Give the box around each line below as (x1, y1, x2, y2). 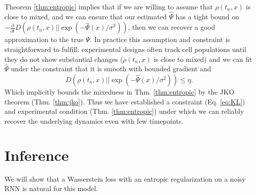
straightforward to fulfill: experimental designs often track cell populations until (4, 44, 247, 54)
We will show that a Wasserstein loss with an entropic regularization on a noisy (4, 173, 246, 184)
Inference (4, 145, 69, 165)
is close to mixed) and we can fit (154, 53, 252, 64)
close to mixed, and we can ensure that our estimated (4, 11, 167, 21)
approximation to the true (4, 34, 84, 45)
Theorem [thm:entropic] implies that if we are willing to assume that (4, 1, 213, 11)
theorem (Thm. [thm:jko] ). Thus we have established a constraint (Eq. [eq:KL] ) (4, 96, 245, 106)
